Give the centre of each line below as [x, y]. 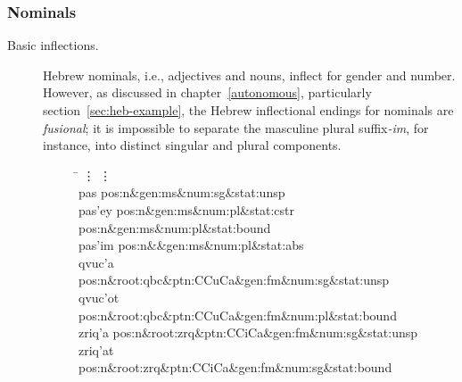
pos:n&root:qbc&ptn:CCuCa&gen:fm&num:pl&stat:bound [238, 315]
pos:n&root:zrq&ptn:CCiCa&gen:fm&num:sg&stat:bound [235, 367]
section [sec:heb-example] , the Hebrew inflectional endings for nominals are [248, 110]
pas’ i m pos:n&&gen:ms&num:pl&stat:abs [191, 245]
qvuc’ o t [99, 297]
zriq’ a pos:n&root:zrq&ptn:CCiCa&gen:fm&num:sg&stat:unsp [248, 332]
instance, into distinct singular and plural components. [192, 145]
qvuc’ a [96, 262]
